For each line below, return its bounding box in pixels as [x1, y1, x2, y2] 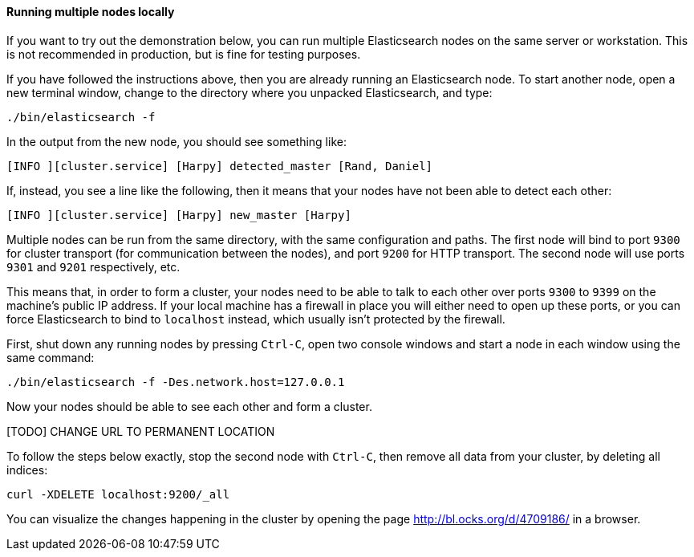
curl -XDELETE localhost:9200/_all [6, 487, 230, 501]
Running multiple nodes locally [6, 5, 175, 18]
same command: [6, 350, 95, 364]
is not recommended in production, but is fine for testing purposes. [6, 47, 361, 61]
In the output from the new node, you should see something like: [6, 134, 347, 148]
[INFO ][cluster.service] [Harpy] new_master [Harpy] [6, 208, 351, 222]
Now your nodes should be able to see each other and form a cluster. [6, 399, 372, 413]
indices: [6, 462, 48, 477]
